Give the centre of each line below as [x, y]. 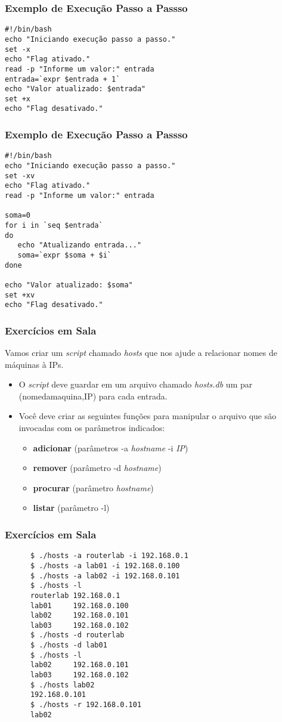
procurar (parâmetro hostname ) [93, 487]
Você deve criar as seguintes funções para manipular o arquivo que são [148, 416]
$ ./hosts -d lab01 [69, 645]
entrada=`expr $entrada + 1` [63, 79]
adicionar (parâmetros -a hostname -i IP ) [111, 447]
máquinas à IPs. [34, 364]
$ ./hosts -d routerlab [77, 635]
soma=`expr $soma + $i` [64, 255]
